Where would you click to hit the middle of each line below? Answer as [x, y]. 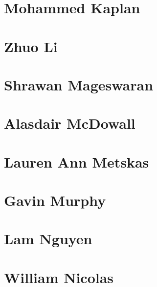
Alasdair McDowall [70, 123]
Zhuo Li [31, 46]
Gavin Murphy [55, 200]
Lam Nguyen [48, 239]
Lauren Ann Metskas [77, 161]
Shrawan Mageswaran [79, 84]
